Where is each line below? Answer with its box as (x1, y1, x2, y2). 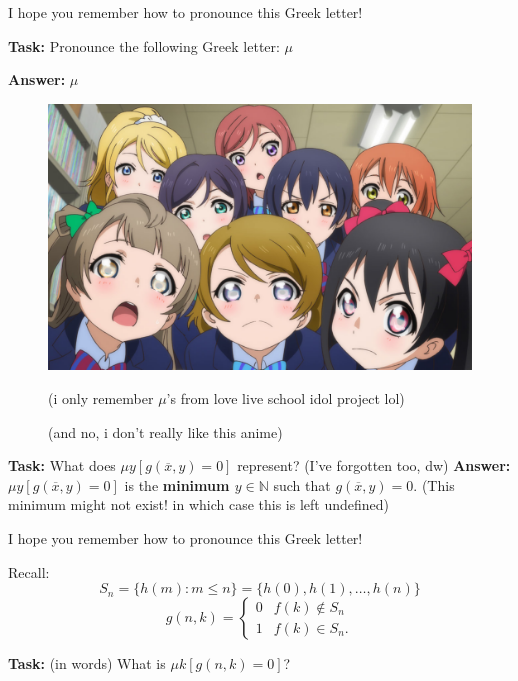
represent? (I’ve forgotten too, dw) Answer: (237, 455, 511, 476)
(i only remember (48, 388, 154, 409)
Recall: (8, 561, 50, 582)
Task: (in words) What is (8, 653, 166, 674)
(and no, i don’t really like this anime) (48, 421, 283, 442)
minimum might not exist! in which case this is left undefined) (8, 494, 390, 515)
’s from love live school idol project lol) (166, 388, 405, 409)
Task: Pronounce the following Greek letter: (8, 35, 280, 56)
